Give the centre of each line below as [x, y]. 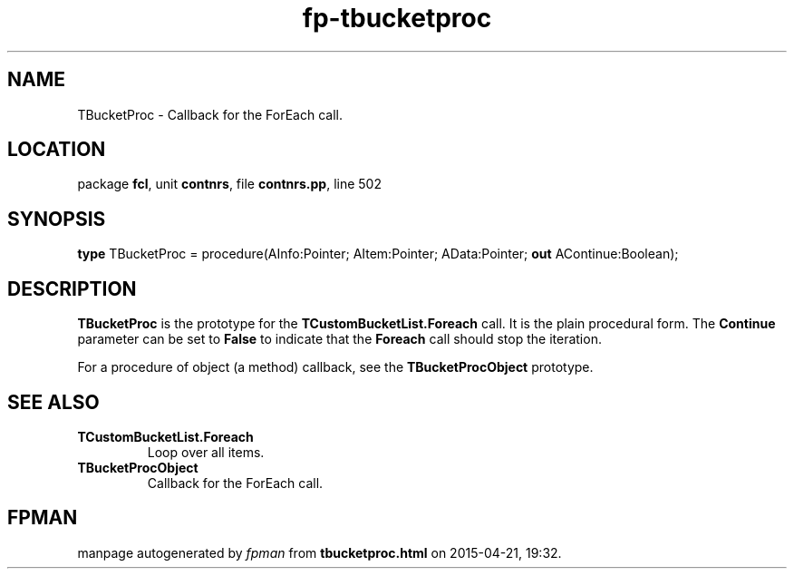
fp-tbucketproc [397, 18]
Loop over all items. [206, 452]
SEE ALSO [53, 402]
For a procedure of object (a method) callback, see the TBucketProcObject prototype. [335, 367]
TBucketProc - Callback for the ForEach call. [210, 114]
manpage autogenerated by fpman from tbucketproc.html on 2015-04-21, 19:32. [320, 552]
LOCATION [57, 150]
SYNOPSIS [57, 219]
